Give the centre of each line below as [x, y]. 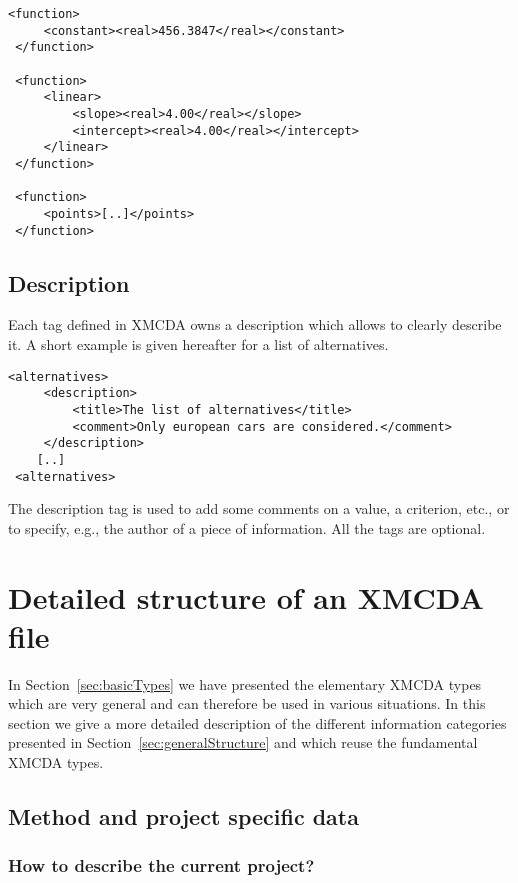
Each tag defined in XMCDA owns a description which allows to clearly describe [255, 324]
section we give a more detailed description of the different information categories [257, 722]
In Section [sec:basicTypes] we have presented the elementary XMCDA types [245, 683]
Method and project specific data [183, 816]
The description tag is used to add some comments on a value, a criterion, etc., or [259, 508]
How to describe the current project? [161, 865]
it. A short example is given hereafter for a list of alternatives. [198, 343]
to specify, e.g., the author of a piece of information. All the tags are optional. [247, 527]
